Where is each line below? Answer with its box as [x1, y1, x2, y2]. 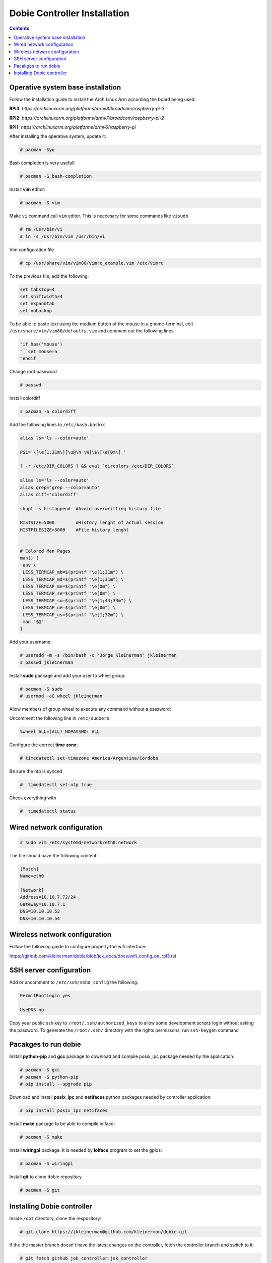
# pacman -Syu [20, 147, 55, 153]
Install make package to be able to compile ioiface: [9, 1121, 115, 1127]
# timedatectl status [20, 808, 76, 814]
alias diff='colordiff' [20, 492, 79, 497]
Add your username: [9, 639, 52, 645]
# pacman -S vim [20, 200, 60, 206]
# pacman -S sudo [20, 686, 63, 692]
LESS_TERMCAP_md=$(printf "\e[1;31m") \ [23, 576, 124, 582]
